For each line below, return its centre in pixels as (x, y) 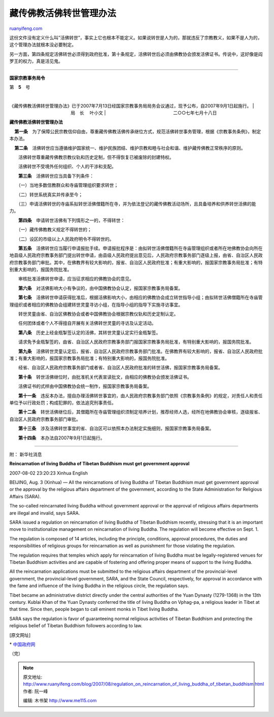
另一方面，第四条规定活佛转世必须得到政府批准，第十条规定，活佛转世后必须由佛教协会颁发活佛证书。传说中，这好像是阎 (136, 54)
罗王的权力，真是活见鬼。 (36, 61)
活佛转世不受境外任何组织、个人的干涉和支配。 (67, 166)
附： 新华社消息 (26, 454)
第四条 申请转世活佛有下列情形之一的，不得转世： (72, 220)
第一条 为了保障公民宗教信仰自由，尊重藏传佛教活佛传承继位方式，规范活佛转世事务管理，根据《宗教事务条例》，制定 (138, 131)
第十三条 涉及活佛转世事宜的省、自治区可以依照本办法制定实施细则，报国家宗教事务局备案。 (116, 428)
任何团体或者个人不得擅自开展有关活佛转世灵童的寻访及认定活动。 (87, 323)
